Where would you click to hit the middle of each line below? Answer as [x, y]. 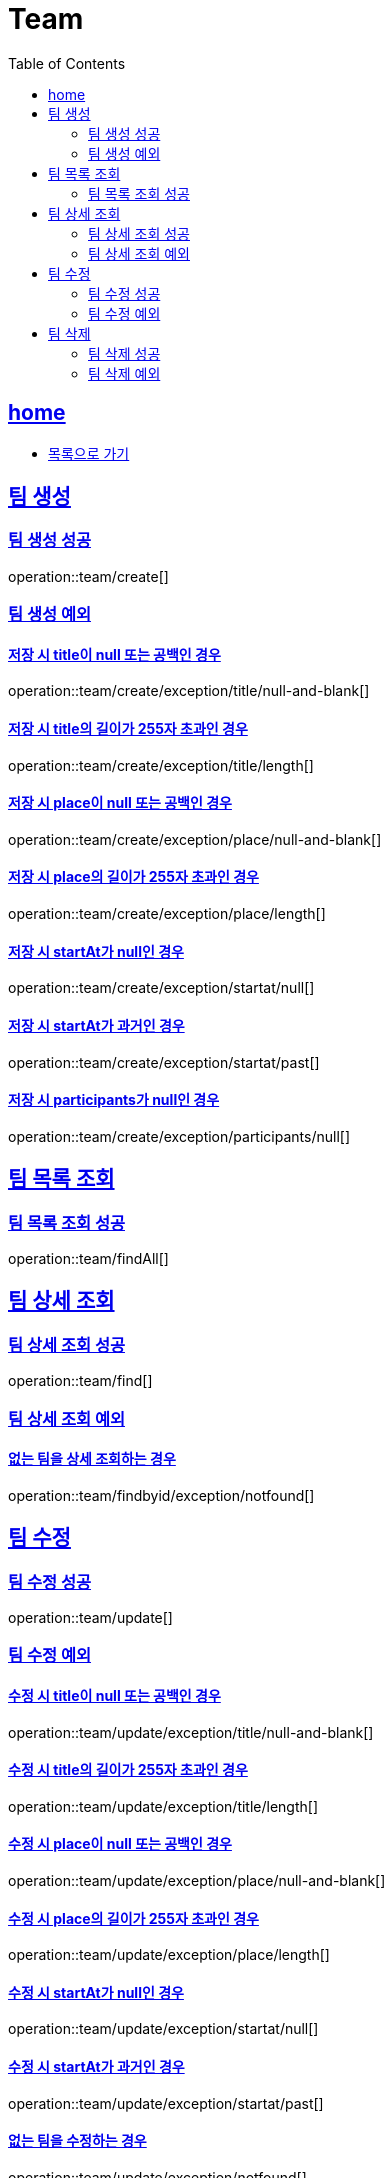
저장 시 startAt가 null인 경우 [96, 951]
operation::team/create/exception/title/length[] [161, 765]
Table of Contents [67, 63]
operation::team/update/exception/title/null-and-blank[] [191, 1732]
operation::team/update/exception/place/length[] [169, 1955]
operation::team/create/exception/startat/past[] [164, 1062]
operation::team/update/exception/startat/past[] [166, 2103]
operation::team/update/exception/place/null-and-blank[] [197, 1880]
